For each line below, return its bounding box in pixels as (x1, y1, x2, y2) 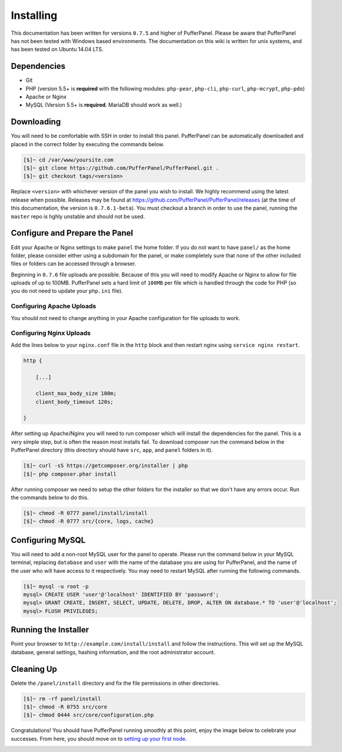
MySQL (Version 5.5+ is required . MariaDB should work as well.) (25, 101, 182, 108)
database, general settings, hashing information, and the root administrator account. (11, 648, 215, 655)
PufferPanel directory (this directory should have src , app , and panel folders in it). (11, 447, 213, 454)
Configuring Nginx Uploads (11, 329, 91, 337)
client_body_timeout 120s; (35, 398, 114, 405)
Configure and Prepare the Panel (11, 228, 134, 238)
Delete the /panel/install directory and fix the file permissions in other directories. (11, 680, 220, 687)
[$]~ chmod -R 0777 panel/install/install (23, 510, 148, 516)
